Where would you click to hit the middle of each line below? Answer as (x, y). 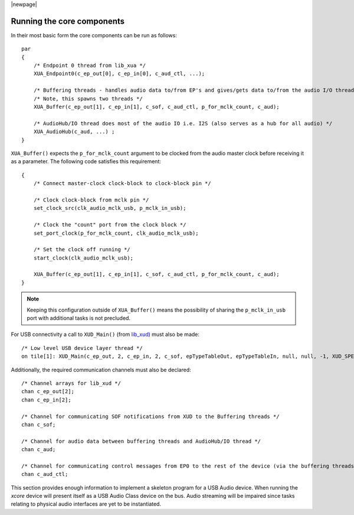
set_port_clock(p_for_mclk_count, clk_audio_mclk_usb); (116, 233)
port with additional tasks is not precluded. (79, 318)
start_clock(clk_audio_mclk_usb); (83, 258)
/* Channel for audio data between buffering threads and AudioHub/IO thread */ (141, 441)
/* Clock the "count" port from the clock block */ (110, 225)
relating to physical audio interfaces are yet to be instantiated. (86, 504)
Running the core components (68, 21)
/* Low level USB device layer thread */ (82, 348)
